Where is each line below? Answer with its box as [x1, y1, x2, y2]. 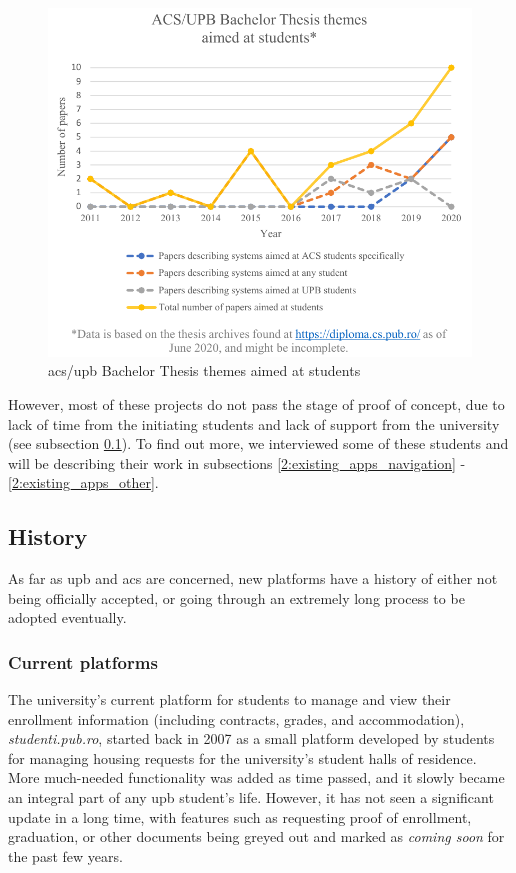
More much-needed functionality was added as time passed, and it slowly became [8, 767, 505, 788]
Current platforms [8, 649, 158, 674]
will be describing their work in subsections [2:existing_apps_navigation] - [8, 452, 466, 473]
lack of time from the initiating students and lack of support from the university [8, 413, 500, 434]
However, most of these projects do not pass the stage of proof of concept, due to [8, 393, 505, 414]
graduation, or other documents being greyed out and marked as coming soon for [8, 826, 505, 847]
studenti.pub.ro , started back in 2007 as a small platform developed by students [8, 728, 495, 749]
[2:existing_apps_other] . [8, 472, 159, 493]
